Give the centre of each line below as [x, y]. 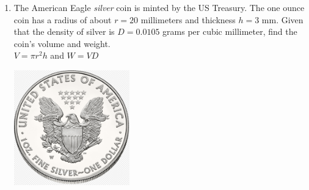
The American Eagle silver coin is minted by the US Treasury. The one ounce [159, 7]
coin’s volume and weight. [62, 43]
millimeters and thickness [188, 19]
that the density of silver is [64, 31]
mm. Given [282, 19]
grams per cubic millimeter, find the [230, 31]
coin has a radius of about [63, 19]
